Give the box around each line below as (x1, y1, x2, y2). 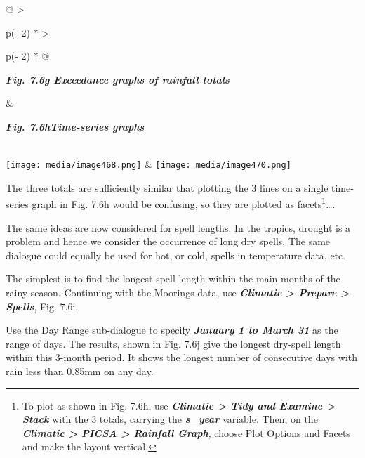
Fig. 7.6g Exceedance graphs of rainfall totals (6, 72, 230, 86)
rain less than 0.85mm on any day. (6, 364, 154, 378)
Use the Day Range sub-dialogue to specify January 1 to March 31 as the (6, 322, 338, 337)
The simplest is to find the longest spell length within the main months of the (6, 271, 340, 286)
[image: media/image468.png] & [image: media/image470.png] (6, 157, 291, 171)
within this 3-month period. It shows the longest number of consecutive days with (6, 350, 358, 365)
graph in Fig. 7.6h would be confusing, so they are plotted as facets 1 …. (32, 195, 336, 211)
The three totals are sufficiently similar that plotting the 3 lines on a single (6, 180, 328, 195)
